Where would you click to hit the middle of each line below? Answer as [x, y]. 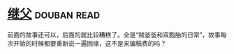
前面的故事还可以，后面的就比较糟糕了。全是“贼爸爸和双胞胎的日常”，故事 [114, 35]
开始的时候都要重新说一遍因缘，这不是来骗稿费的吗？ [89, 43]
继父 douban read [53, 14]
